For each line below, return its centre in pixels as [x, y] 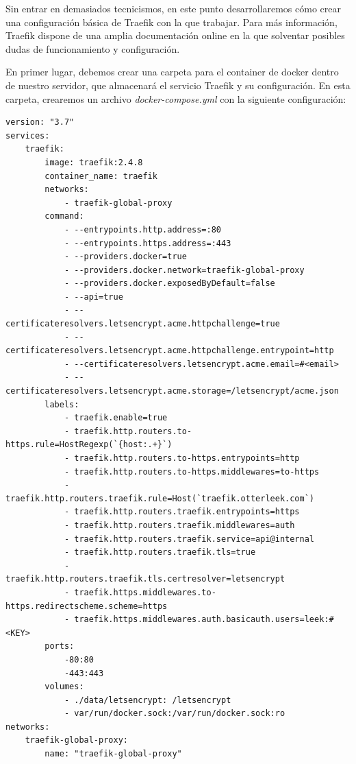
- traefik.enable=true [116, 418]
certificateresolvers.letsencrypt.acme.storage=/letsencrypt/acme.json [172, 391]
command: [64, 216]
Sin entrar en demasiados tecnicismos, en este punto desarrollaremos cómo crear [173, 8]
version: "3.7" [40, 122]
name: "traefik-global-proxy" [113, 754]
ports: [60, 646]
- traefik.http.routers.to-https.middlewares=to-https [192, 471]
